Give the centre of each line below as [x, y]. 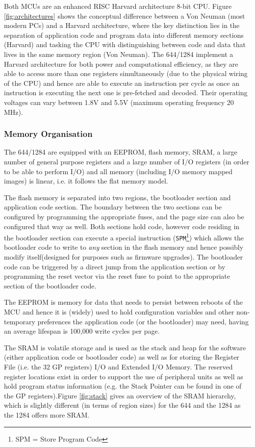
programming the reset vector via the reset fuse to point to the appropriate [117, 276]
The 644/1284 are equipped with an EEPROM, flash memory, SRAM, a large [121, 152]
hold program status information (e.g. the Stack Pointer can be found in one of [123, 386]
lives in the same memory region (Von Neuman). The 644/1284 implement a [119, 54]
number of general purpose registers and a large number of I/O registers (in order [127, 161]
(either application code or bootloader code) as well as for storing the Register [122, 357]
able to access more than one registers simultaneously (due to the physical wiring [126, 73]
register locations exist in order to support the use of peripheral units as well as [124, 376]
